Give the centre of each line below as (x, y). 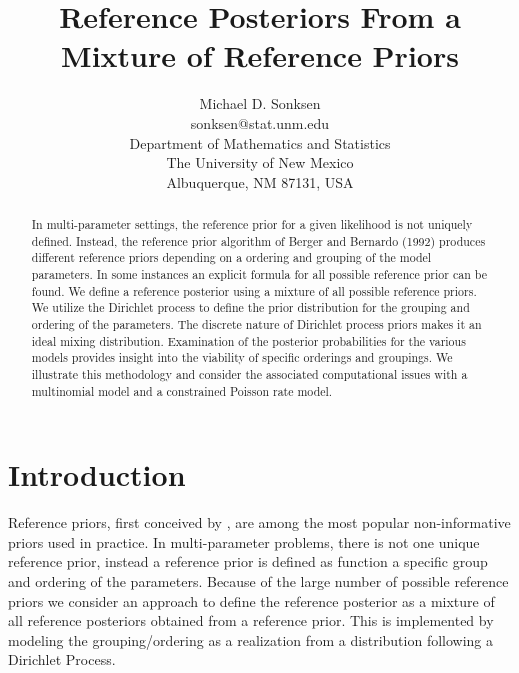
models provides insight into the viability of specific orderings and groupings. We (242, 357)
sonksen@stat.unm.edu (260, 122)
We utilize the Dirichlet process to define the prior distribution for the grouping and (250, 307)
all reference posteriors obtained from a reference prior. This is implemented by (251, 620)
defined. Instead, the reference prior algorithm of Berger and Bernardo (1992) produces (258, 240)
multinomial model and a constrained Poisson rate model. (182, 390)
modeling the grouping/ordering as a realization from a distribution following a (251, 639)
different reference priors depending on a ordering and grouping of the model (231, 257)
